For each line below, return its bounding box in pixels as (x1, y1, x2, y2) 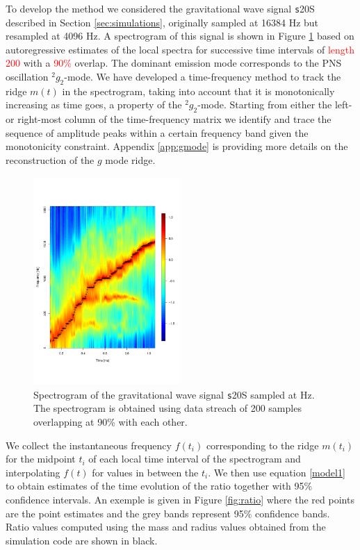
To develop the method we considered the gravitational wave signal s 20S (6, 1, 315, 15)
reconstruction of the (6, 153, 95, 167)
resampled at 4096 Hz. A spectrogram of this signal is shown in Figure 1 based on (6, 28, 354, 43)
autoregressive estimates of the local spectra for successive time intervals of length (6, 42, 355, 56)
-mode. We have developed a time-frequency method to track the (64, 69, 341, 84)
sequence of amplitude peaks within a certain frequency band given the (6, 125, 309, 140)
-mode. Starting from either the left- (197, 97, 352, 112)
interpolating (6, 465, 60, 479)
